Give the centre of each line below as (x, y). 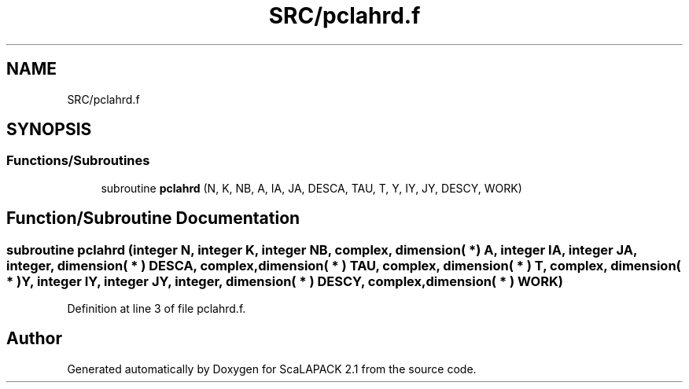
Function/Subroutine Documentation (153, 218)
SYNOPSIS (49, 130)
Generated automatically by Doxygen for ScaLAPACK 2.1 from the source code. (272, 369)
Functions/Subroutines (78, 161)
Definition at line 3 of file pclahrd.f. (157, 309)
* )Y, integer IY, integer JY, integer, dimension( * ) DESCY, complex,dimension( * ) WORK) (285, 281)
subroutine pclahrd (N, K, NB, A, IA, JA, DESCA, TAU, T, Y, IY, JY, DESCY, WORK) (311, 188)
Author (34, 339)
